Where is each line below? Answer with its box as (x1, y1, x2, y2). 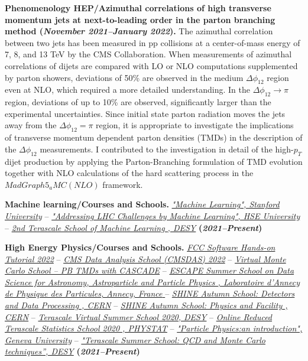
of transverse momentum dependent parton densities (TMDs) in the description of (5, 131, 303, 144)
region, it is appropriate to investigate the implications (96, 119, 294, 131)
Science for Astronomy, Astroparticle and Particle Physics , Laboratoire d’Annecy (5, 275, 300, 288)
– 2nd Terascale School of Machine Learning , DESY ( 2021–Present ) (5, 221, 262, 233)
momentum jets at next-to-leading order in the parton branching (5, 13, 275, 25)
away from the (5, 119, 57, 131)
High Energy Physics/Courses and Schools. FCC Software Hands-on (5, 241, 275, 253)
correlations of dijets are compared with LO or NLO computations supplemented (5, 59, 298, 71)
